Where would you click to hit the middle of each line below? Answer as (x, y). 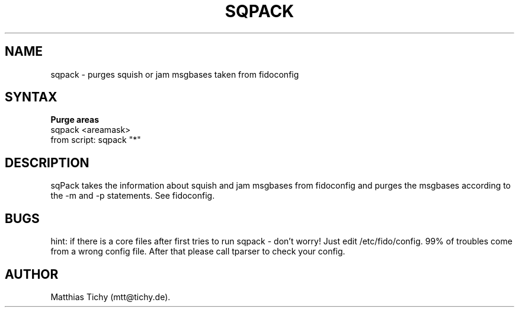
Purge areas (75, 120)
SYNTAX (31, 97)
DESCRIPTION (47, 163)
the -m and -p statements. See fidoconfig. (133, 196)
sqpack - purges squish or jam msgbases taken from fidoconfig (175, 74)
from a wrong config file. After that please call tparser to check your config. (198, 251)
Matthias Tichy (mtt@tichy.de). (110, 297)
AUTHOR (32, 274)
